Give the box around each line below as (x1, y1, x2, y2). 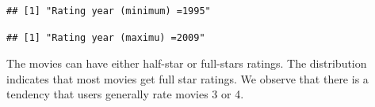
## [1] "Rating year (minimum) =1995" (6, 6, 211, 17)
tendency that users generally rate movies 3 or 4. (6, 86, 244, 102)
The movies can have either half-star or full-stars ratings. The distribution (6, 55, 367, 72)
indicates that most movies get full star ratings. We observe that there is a (6, 70, 369, 87)
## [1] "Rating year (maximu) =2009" (6, 31, 205, 43)
